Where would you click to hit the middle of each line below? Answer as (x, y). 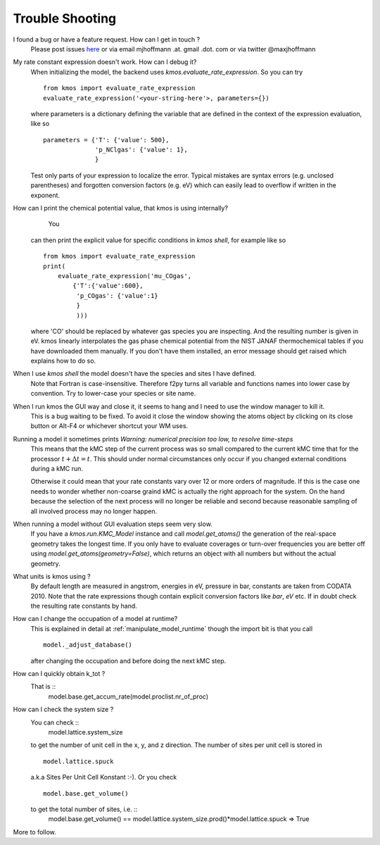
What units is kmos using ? (52, 576)
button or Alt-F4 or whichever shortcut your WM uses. (109, 426)
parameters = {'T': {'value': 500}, (106, 140)
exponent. (45, 195)
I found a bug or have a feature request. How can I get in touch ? (107, 39)
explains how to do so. (63, 361)
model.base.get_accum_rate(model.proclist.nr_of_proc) (128, 696)
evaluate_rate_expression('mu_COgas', (125, 276)
